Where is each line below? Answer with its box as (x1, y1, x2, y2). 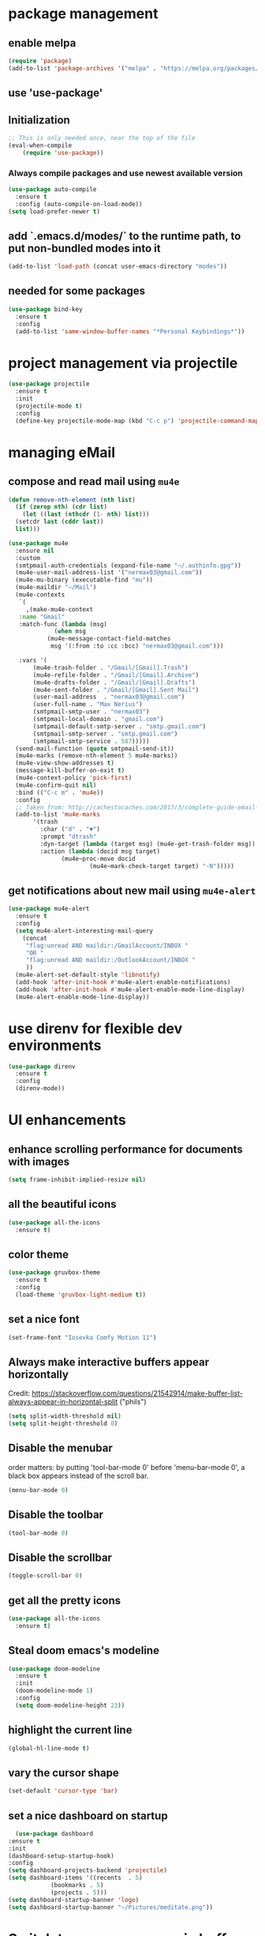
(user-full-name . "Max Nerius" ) (32, 701, 144, 709)
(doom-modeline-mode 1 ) (15, 1687, 93, 1695)
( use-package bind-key (8, 305, 83, 313)
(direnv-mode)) (15, 1085, 65, 1092)
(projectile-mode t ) (15, 402, 83, 410)
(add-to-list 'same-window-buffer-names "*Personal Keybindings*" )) (15, 327, 245, 336)
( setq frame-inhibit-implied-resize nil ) (8, 1176, 147, 1184)
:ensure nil (15, 547, 55, 554)
